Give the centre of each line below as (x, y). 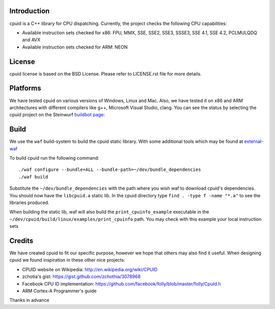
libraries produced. (29, 202)
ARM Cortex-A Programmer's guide (59, 291)
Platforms (25, 88)
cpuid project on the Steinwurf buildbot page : (57, 115)
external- (254, 141)
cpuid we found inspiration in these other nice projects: (67, 260)
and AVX (31, 40)
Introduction (30, 11)
